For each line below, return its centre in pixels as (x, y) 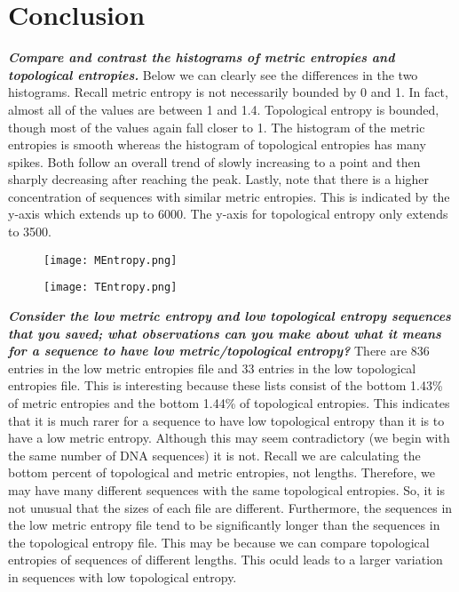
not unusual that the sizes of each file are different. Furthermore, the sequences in (230, 507)
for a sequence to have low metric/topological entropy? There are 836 (219, 351)
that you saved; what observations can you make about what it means (225, 333)
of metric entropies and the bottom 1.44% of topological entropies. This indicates (229, 402)
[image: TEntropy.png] (111, 288)
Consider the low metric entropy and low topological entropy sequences (229, 315)
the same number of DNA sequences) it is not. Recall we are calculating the (214, 455)
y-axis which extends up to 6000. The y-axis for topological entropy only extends (228, 214)
